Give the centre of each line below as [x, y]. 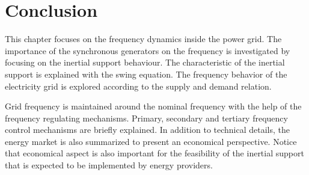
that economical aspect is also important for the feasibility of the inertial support [154, 153]
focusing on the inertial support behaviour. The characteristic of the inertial [145, 62]
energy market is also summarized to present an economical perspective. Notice [151, 141]
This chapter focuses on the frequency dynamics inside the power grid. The [143, 39]
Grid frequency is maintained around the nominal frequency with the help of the [153, 106]
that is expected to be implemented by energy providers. [109, 165]
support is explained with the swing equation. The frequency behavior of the [146, 74]
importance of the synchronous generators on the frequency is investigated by [148, 50]
